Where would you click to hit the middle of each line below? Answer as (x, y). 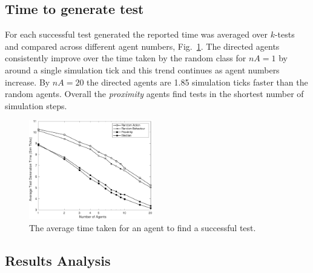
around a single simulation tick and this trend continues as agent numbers (142, 69)
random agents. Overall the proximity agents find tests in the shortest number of (154, 94)
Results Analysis (58, 260)
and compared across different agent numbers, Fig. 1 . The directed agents (142, 46)
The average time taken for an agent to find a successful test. (143, 227)
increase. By (28, 82)
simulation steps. (36, 105)
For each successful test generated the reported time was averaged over (136, 34)
